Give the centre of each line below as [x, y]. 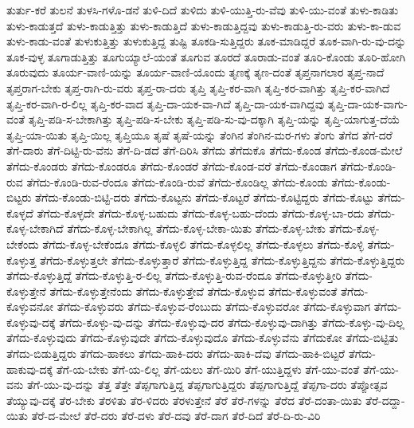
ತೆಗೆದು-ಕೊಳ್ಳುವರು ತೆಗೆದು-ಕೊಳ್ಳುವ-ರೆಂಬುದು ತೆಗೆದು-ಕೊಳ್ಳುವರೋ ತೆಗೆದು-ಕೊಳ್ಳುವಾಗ [214, 306]
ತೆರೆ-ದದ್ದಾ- [385, 400]
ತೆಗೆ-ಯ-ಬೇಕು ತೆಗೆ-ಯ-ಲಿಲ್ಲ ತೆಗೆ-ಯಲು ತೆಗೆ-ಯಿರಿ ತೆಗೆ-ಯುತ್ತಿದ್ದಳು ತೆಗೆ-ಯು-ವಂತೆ [208, 369]
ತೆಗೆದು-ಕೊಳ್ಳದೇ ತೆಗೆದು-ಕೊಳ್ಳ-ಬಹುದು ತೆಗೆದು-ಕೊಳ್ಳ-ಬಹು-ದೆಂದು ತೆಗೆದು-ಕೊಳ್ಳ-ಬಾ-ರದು [201, 212]
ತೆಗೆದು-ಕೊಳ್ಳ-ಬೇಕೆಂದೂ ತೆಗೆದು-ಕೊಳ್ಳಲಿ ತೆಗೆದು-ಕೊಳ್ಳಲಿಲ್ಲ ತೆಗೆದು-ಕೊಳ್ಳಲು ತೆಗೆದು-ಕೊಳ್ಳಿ [203, 243]
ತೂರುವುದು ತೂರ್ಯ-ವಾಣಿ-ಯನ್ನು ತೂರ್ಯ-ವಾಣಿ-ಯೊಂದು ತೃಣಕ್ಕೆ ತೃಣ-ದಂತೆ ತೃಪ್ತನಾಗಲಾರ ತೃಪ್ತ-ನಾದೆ [195, 72]
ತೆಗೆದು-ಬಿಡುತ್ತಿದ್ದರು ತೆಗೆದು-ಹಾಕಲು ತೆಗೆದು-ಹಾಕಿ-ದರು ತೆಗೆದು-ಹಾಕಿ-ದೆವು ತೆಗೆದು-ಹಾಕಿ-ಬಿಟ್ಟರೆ [176, 353]
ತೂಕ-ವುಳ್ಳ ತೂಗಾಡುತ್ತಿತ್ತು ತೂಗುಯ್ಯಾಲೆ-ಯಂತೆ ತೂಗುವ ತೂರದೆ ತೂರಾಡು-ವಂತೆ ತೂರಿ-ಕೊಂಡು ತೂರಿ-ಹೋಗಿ [206, 56]
